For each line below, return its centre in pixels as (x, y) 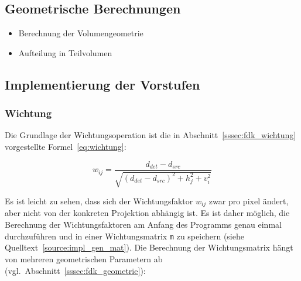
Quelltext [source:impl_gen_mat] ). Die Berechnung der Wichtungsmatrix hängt (149, 247)
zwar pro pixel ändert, (249, 201)
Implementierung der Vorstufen (102, 84)
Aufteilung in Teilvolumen (65, 52)
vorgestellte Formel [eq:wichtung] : (66, 146)
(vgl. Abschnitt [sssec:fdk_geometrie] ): (75, 270)
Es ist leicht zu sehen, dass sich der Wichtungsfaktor (99, 201)
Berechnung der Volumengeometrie (81, 33)
